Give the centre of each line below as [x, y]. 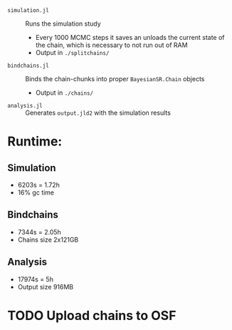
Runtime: [35, 141]
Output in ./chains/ [64, 93]
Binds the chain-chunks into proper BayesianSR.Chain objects [115, 79]
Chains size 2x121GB [48, 239]
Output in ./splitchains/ [72, 52]
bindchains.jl [28, 66]
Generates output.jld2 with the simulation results [98, 113]
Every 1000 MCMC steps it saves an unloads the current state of [130, 37]
